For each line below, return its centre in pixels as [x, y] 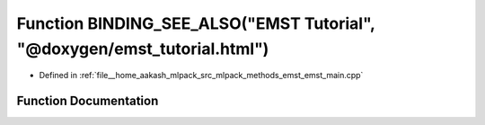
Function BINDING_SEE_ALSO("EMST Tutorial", [196, 23]
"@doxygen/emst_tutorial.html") [143, 49]
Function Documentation [88, 101]
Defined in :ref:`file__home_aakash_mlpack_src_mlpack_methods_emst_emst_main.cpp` [201, 76]
